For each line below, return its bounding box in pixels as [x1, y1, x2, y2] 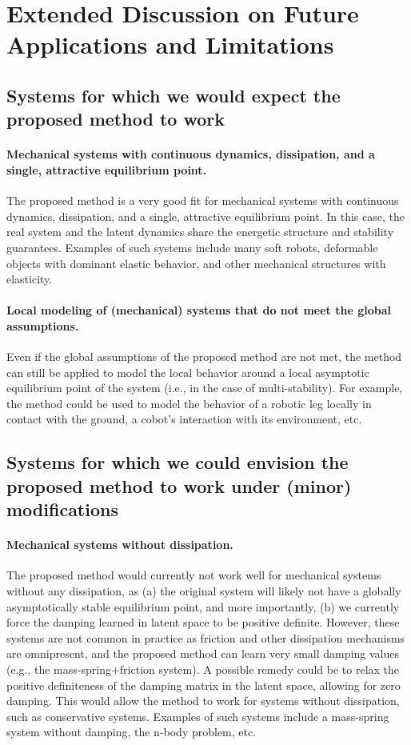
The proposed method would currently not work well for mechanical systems [6, 567, 381, 583]
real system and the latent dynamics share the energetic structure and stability [6, 223, 394, 240]
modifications [6, 497, 118, 522]
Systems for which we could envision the [6, 450, 349, 475]
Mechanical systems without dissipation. [6, 536, 233, 553]
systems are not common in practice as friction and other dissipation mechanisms [6, 629, 405, 646]
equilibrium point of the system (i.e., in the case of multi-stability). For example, [6, 379, 403, 396]
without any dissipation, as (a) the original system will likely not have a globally [6, 583, 401, 599]
